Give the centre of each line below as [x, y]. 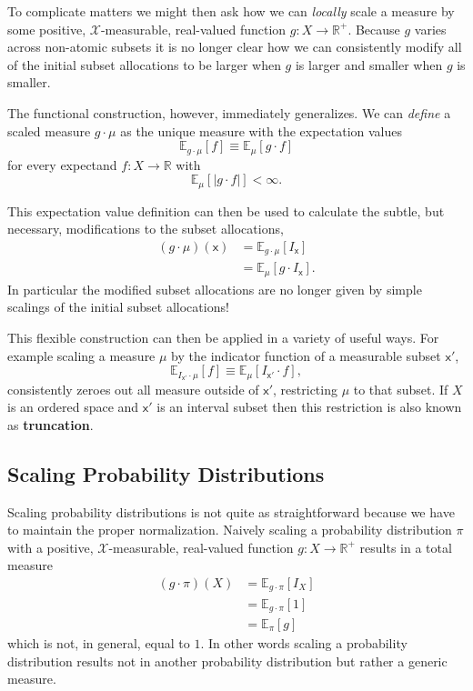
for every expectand [62, 164]
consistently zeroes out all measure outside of [133, 389]
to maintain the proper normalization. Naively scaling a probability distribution [230, 530]
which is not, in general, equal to [99, 643]
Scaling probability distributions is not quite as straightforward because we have [231, 511]
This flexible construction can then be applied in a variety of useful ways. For [223, 337]
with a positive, [50, 547]
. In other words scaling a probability [304, 643]
